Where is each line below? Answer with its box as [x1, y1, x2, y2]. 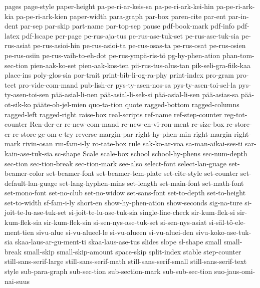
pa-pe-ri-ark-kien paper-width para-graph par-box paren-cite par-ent [16, 11, 226, 21]
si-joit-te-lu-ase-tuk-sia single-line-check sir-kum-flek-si [69, 207, 235, 217]
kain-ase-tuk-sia [5, 148, 53, 158]
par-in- [228, 11, 249, 21]
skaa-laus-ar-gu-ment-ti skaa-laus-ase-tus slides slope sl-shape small [15, 236, 222, 247]
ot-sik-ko [5, 99, 31, 109]
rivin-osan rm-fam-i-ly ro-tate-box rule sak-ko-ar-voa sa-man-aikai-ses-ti [23, 138, 243, 149]
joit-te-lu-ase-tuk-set [5, 207, 67, 217]
